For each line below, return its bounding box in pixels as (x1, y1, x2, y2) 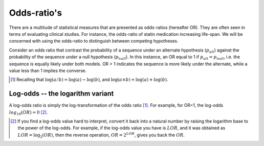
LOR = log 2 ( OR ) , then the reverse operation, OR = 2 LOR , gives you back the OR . (18, 131, 185, 139)
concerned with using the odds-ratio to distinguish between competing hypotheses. (9, 38, 178, 44)
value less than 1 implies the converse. (9, 68, 87, 73)
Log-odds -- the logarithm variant (9, 90, 114, 98)
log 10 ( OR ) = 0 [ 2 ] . (9, 109, 48, 116)
